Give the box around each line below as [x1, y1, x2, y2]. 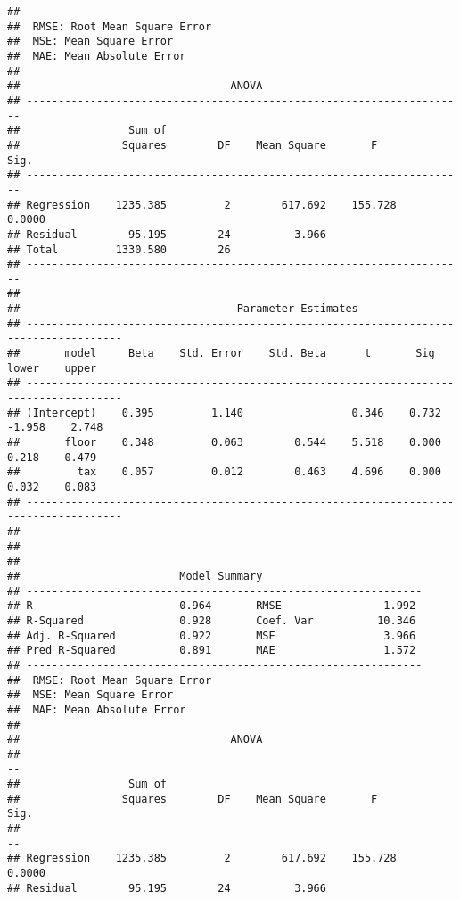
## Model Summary [7, 569, 263, 582]
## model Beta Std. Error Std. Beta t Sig [7, 347, 435, 360]
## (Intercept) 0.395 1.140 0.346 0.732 [7, 406, 441, 419]
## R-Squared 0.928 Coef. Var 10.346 [7, 614, 416, 627]
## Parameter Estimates [7, 302, 358, 316]
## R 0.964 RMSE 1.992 [7, 599, 416, 613]
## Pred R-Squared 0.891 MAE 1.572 [7, 644, 416, 657]
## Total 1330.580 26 [7, 243, 231, 256]
